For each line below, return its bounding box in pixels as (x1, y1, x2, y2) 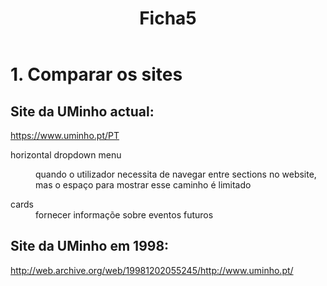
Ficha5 (139, 7, 197, 30)
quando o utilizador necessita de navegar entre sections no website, (35, 168, 317, 180)
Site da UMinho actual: (10, 103, 155, 120)
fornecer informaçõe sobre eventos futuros (35, 209, 214, 221)
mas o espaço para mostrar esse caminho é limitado (35, 179, 252, 191)
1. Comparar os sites (10, 63, 183, 86)
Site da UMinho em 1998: (10, 238, 170, 255)
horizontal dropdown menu (10, 149, 122, 161)
